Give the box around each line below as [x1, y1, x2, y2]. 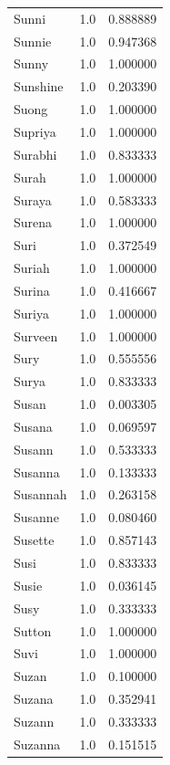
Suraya [14, 190, 52, 209]
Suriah [14, 258, 50, 278]
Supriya [14, 121, 56, 141]
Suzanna [14, 734, 61, 753]
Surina [14, 280, 50, 299]
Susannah [14, 485, 67, 504]
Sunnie [14, 31, 52, 50]
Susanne [14, 508, 59, 527]
